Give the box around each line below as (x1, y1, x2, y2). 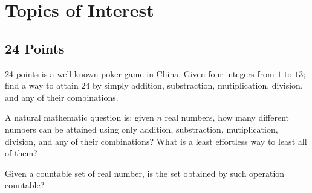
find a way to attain (5, 79, 79, 92)
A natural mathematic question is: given (5, 111, 154, 124)
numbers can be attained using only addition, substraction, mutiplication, (5, 122, 278, 135)
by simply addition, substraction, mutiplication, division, (93, 79, 303, 92)
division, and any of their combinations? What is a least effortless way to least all (5, 134, 307, 147)
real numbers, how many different (164, 111, 290, 124)
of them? (5, 147, 37, 159)
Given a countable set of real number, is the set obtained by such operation (5, 166, 285, 179)
